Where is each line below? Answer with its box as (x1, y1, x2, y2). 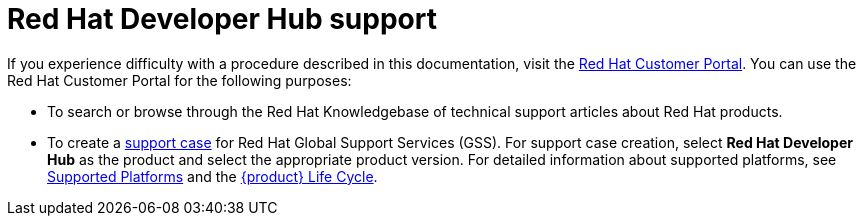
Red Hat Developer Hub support (7, 2, 437, 36)
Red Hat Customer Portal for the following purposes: (7, 71, 352, 89)
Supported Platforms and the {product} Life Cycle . (47, 167, 378, 185)
